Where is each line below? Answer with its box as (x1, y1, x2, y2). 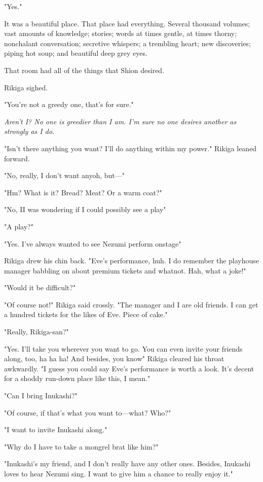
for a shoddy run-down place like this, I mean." (4, 373, 151, 384)
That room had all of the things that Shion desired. (4, 64, 165, 75)
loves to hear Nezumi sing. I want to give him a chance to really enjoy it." (4, 468, 233, 478)
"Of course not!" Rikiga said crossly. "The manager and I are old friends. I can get (4, 299, 258, 309)
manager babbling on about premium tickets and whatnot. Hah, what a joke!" (4, 265, 246, 276)
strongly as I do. (4, 126, 55, 136)
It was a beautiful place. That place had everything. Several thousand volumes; (4, 18, 250, 28)
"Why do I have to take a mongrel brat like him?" (4, 441, 159, 452)
